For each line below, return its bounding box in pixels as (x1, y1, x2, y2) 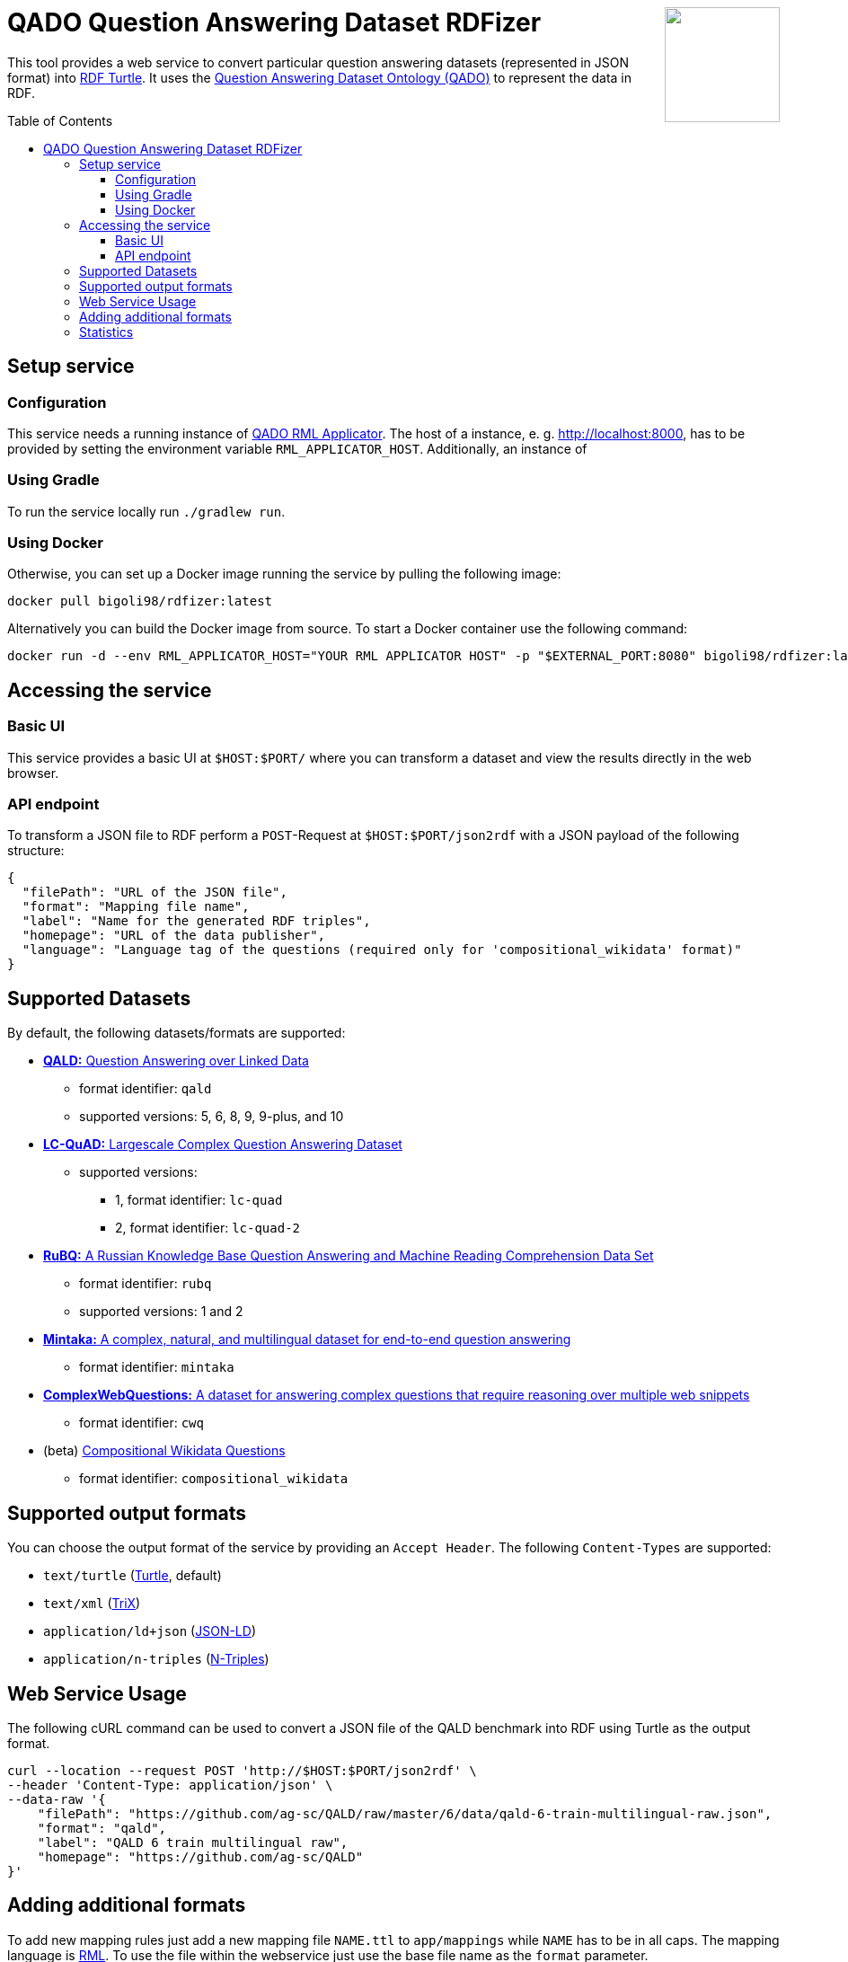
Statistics (79, 323, 134, 340)
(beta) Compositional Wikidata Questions (43, 1443, 286, 1459)
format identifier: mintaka (79, 1359, 234, 1375)
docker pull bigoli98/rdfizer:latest (7, 594, 273, 609)
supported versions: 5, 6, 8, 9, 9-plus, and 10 (79, 1109, 344, 1125)
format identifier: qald (79, 1081, 212, 1097)
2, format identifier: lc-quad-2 (115, 1220, 301, 1236)
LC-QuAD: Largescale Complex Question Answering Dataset (43, 1136, 402, 1153)
